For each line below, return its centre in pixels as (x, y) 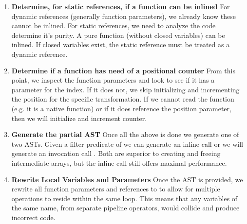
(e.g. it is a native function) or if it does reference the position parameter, (121, 108)
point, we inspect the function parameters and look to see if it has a (113, 80)
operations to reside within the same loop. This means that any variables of (124, 198)
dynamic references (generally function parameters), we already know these (123, 16)
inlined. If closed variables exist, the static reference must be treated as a (121, 44)
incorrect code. (33, 217)
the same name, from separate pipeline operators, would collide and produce (125, 208)
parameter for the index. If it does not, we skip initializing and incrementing (125, 89)
